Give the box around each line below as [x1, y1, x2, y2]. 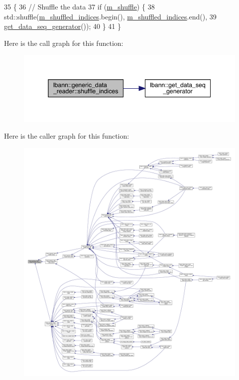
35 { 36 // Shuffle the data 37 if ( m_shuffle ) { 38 [4, 1, 155, 11]
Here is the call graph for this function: [4, 37, 123, 48]
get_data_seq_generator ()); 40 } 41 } [4, 21, 121, 31]
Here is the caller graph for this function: [4, 131, 129, 141]
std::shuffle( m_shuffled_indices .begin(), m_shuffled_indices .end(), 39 [4, 11, 217, 21]
